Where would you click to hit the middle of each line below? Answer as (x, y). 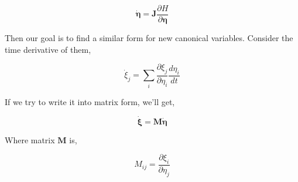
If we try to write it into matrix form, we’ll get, (90, 101)
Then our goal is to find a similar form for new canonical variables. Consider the (149, 38)
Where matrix (30, 139)
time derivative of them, (48, 49)
